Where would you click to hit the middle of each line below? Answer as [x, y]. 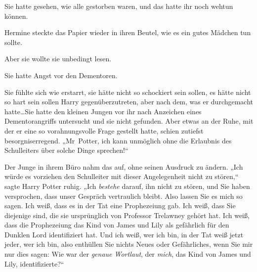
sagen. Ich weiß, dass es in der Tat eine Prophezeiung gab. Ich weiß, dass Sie [120, 205]
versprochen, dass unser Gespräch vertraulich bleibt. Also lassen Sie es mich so [124, 196]
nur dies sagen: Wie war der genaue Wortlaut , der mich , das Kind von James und [128, 254]
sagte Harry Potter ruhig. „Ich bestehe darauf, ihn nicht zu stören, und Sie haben [127, 186]
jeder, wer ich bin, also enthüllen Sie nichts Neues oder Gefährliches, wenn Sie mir [129, 244]
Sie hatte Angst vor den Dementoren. [61, 75]
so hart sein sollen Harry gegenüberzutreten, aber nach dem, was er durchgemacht [129, 102]
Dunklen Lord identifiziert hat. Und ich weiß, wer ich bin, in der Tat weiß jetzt [124, 234]
